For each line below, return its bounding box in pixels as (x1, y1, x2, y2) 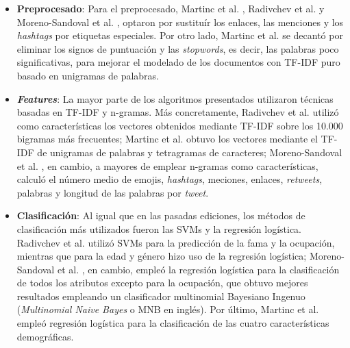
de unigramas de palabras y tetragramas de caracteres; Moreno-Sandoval (37, 145, 342, 159)
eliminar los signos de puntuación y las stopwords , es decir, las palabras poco (16, 41, 339, 55)
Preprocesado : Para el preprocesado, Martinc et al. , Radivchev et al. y (16, 1, 325, 15)
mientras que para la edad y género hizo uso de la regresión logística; (16, 249, 307, 263)
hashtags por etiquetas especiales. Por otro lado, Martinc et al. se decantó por (16, 28, 343, 42)
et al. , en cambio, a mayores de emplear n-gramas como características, (16, 158, 318, 173)
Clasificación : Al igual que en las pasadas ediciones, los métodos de (16, 208, 305, 223)
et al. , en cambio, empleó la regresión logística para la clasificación (57, 262, 340, 276)
